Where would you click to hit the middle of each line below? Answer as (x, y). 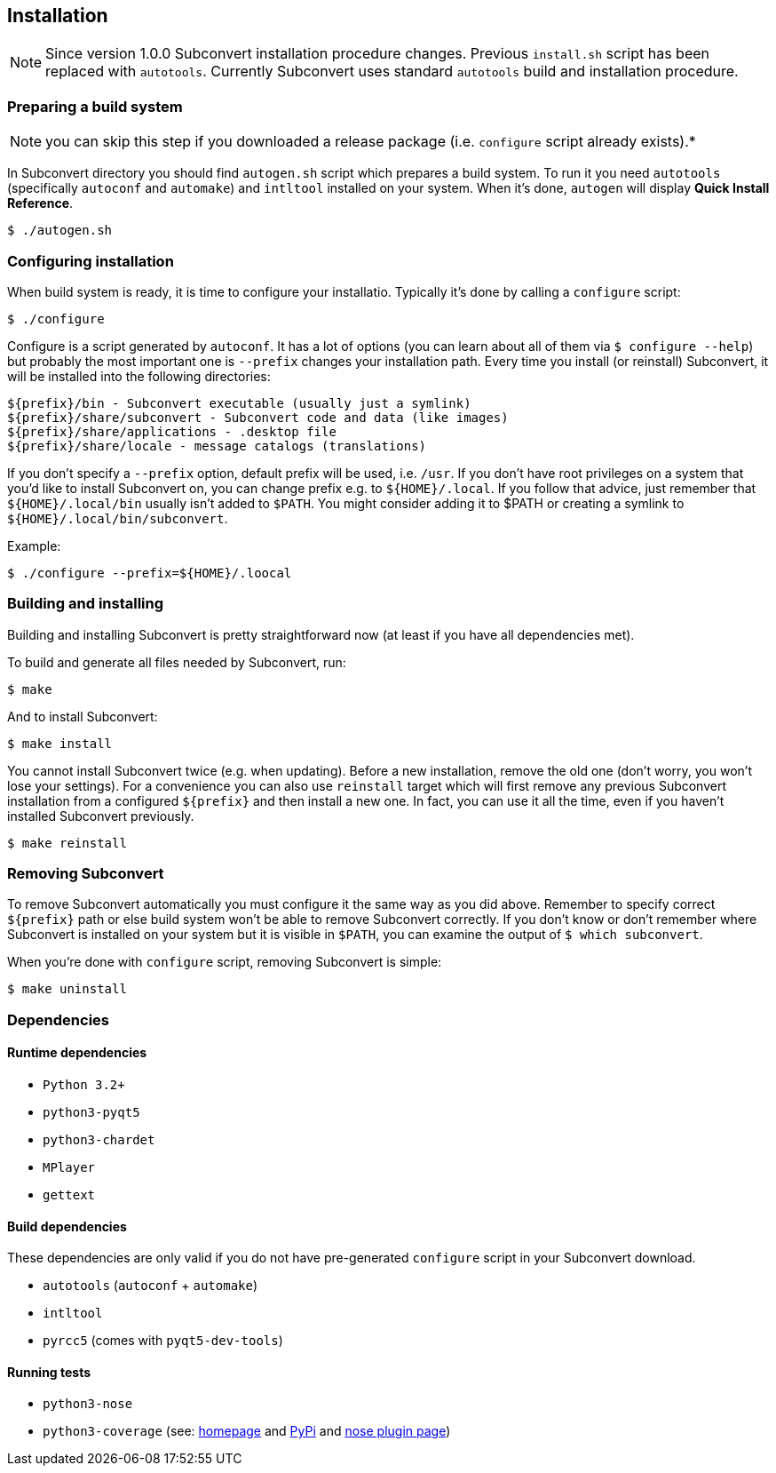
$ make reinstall (67, 843)
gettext (69, 1195)
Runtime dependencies (77, 1053)
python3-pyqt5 (91, 1113)
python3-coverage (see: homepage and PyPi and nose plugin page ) (247, 1431)
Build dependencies (67, 1226)
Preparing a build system (95, 106)
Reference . (40, 203)
